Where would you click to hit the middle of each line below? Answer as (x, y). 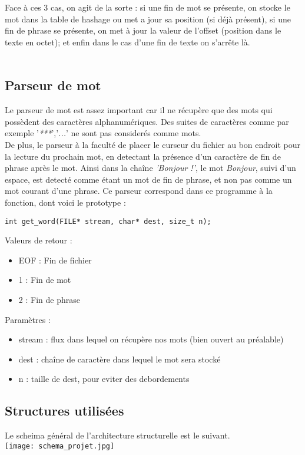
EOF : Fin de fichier (55, 260)
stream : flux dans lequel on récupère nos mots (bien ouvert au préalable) (151, 339)
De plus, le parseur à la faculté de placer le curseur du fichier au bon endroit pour (153, 144)
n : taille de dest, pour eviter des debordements (104, 379)
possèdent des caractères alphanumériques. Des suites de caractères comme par (147, 121)
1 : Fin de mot (45, 280)
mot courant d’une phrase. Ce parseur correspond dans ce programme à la (139, 191)
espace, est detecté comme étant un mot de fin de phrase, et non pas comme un (148, 179)
